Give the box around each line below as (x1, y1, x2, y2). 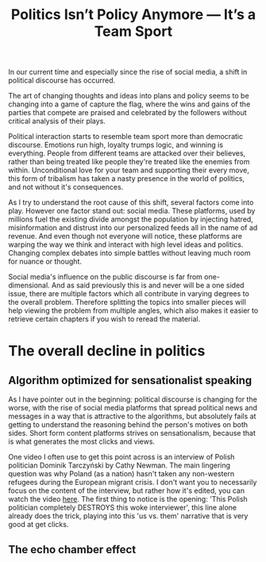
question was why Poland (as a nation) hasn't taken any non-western (8, 469, 235, 479)
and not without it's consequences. (8, 183, 124, 192)
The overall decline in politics (8, 342, 206, 360)
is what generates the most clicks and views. (8, 437, 156, 446)
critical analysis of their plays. (8, 117, 106, 126)
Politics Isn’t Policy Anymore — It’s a (10, 6, 256, 24)
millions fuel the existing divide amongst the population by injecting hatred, (8, 214, 254, 224)
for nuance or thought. (8, 256, 82, 267)
